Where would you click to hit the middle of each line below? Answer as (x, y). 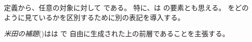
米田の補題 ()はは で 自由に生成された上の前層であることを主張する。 (117, 33)
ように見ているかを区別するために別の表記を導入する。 (94, 17)
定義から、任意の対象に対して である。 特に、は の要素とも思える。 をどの (126, 7)
